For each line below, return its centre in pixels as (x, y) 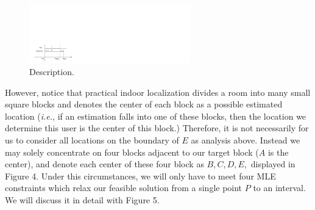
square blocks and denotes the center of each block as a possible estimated (144, 104)
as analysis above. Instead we (246, 139)
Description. (52, 72)
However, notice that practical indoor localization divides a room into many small (158, 92)
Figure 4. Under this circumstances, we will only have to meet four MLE (140, 176)
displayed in (273, 164)
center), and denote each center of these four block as (104, 164)
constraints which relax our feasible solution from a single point (124, 188)
